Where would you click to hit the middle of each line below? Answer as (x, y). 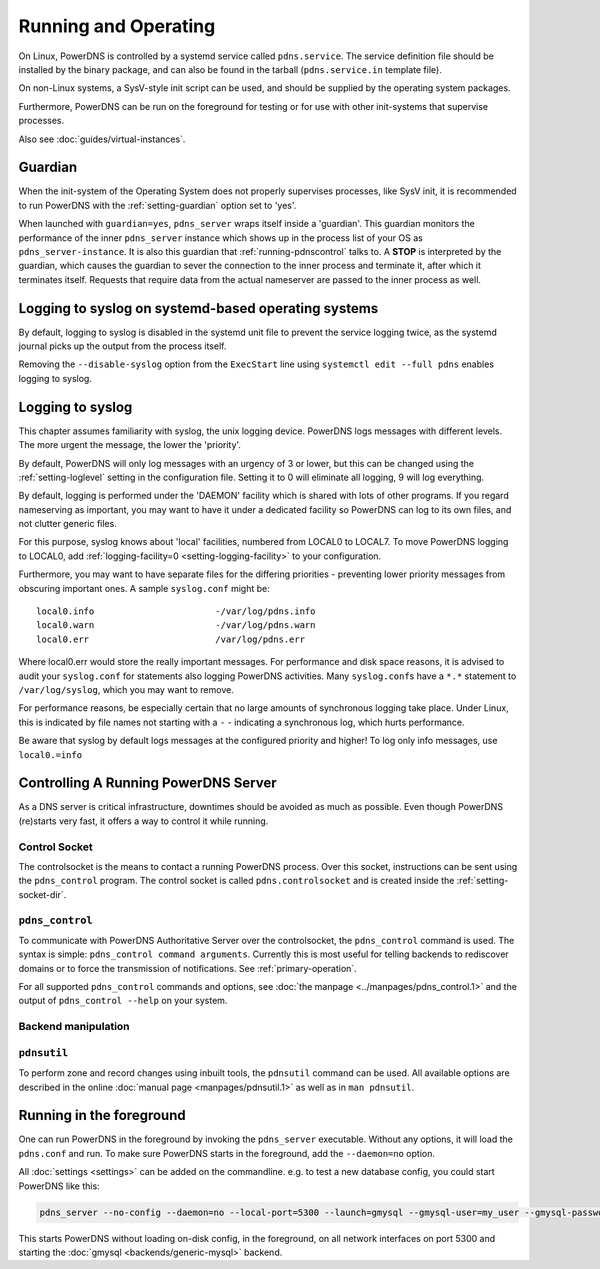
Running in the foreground (102, 1115)
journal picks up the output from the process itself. (122, 346)
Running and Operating (117, 26)
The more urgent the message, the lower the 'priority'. (130, 445)
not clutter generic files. (67, 524)
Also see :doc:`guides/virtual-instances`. (102, 139)
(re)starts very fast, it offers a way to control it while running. (143, 821)
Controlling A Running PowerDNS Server (147, 783)
